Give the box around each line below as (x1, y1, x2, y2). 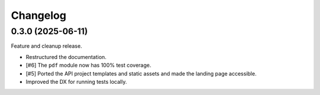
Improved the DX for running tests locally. (25, 78, 127, 85)
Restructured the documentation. (25, 53, 107, 60)
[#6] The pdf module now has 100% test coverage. (25, 62, 151, 69)
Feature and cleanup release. (11, 42, 82, 50)
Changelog (11, 9, 66, 22)
